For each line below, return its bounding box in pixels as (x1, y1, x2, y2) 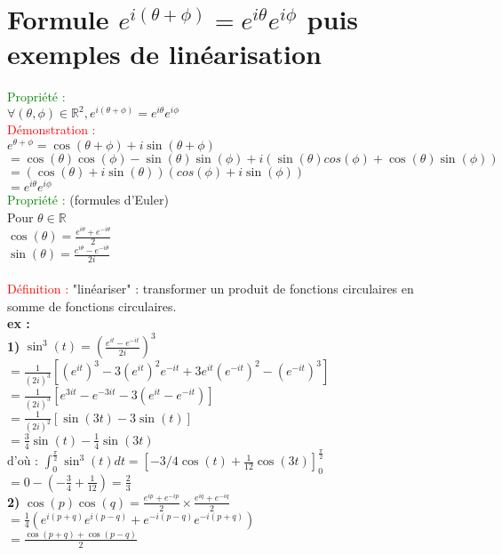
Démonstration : (7, 120, 96, 139)
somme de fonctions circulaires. (7, 296, 177, 315)
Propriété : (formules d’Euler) (7, 190, 169, 209)
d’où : (7, 451, 39, 470)
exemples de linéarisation (7, 36, 322, 72)
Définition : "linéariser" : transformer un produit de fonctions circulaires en (7, 279, 414, 297)
